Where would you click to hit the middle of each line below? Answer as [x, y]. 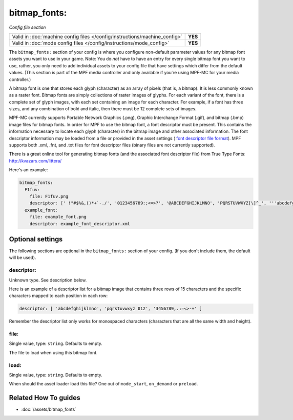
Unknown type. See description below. [48, 280]
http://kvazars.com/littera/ [35, 160]
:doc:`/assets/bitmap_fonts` [49, 409]
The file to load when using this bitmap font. [53, 352]
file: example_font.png [58, 217]
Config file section [28, 27]
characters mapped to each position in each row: [58, 296]
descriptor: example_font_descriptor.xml [80, 224]
